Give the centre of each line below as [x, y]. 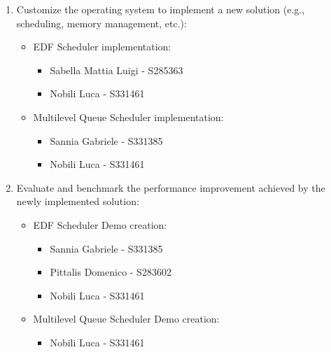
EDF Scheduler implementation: [102, 47]
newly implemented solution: [78, 201]
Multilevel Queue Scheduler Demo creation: [126, 319]
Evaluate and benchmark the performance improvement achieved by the [171, 187]
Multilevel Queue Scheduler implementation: [128, 117]
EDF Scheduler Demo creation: [100, 224]
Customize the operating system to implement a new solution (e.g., [161, 9]
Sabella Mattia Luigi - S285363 [117, 70]
